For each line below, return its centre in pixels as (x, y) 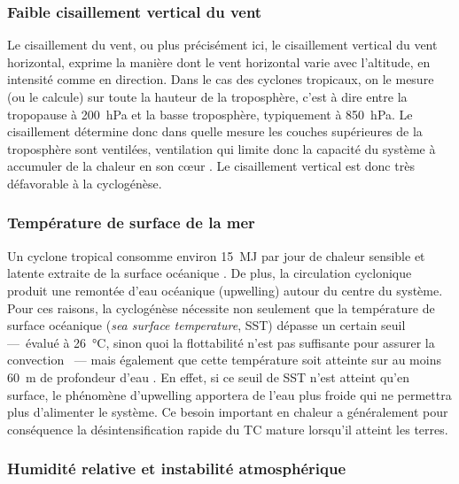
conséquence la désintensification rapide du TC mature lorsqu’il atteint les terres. (228, 429)
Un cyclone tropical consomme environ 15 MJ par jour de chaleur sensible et (216, 255)
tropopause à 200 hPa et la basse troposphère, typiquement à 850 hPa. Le (210, 114)
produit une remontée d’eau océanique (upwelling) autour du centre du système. (225, 290)
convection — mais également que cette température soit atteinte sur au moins (224, 360)
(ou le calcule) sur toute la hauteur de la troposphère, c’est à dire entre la (207, 96)
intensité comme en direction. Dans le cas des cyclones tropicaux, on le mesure (221, 79)
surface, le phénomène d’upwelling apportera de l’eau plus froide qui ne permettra (229, 394)
